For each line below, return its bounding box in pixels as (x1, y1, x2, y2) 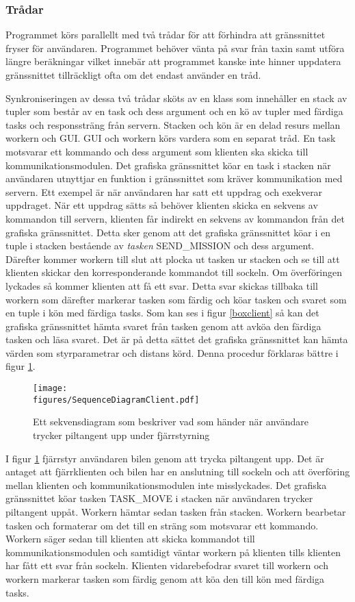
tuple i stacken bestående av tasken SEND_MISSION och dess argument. (5, 238, 315, 253)
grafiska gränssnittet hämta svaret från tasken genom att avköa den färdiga (5, 318, 321, 333)
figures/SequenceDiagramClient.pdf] (33, 394, 200, 405)
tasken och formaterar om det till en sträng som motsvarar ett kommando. (5, 518, 319, 532)
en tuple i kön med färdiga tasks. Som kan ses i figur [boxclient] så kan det (5, 305, 319, 320)
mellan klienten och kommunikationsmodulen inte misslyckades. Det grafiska (5, 477, 327, 492)
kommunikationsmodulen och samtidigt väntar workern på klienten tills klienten (5, 544, 341, 559)
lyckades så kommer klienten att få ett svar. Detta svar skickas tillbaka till (5, 278, 318, 292)
